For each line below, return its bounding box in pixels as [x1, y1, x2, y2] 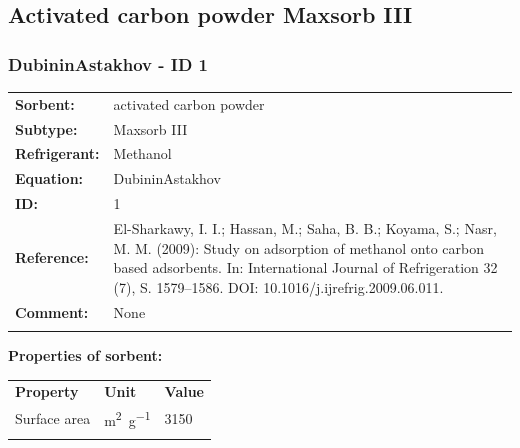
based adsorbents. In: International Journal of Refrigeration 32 [113, 257, 498, 278]
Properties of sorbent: [8, 344, 163, 365]
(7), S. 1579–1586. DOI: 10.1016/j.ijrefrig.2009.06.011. [113, 276, 444, 297]
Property [15, 381, 79, 402]
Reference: [15, 247, 89, 268]
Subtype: [15, 118, 78, 139]
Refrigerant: [15, 143, 100, 164]
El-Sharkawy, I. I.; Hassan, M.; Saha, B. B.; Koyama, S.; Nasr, [113, 217, 497, 238]
